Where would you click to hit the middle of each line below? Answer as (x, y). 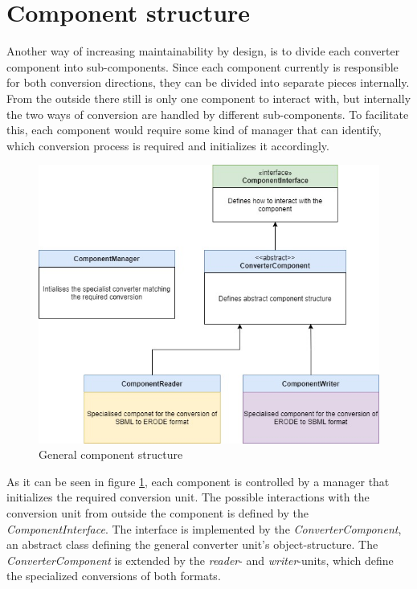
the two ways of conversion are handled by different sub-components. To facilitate (208, 114)
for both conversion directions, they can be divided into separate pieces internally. (208, 82)
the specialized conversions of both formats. (114, 576)
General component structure (111, 454)
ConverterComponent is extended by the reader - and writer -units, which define (200, 560)
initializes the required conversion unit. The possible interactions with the (188, 497)
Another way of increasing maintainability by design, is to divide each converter (203, 51)
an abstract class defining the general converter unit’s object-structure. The (192, 544)
